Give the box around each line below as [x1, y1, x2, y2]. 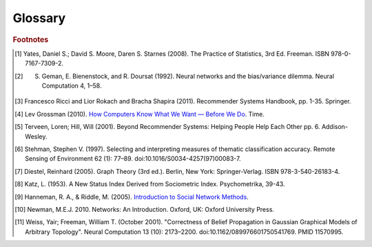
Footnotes [12, 34, 49, 44]
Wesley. [25, 132, 48, 141]
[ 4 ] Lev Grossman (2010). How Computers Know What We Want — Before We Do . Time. [14, 110, 265, 118]
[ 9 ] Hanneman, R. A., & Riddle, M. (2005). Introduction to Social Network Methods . [14, 192, 249, 201]
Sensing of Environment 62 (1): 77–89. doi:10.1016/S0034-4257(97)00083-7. [25, 155, 241, 163]
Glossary [12, 10, 66, 26]
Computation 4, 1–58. [41, 81, 102, 90]
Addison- [321, 123, 348, 131]
